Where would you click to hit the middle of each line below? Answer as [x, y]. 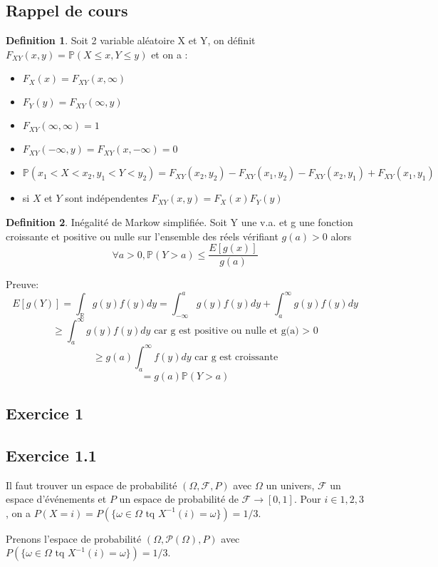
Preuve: [22, 284]
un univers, [290, 485]
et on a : [170, 54]
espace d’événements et [56, 499]
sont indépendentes [106, 198]
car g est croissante [236, 357]
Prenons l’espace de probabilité [74, 538]
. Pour [307, 499]
